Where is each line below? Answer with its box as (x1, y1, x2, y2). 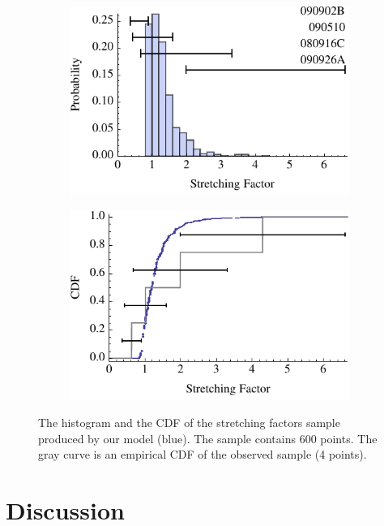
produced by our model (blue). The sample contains (38, 429, 296, 446)
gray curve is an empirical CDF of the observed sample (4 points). (38, 446, 367, 463)
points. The (320, 429, 378, 446)
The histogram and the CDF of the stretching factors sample (38, 414, 340, 430)
